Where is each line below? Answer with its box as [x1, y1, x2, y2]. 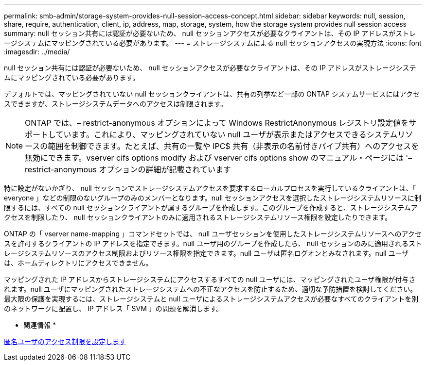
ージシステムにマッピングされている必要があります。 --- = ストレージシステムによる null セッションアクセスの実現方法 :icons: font [4, 39, 422, 47]
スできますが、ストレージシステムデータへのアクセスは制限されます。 [4, 100, 227, 108]
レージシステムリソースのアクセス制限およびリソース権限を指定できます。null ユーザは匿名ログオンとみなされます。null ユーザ [4, 249, 409, 257]
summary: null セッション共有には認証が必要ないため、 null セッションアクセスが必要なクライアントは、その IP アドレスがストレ [4, 29, 416, 37]
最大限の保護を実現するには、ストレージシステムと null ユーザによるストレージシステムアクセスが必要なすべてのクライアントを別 [4, 295, 419, 303]
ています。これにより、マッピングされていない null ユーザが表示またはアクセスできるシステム [55, 130, 398, 139]
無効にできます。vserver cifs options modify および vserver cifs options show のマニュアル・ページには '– [25, 153, 412, 163]
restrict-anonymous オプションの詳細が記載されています [25, 165, 231, 174]
